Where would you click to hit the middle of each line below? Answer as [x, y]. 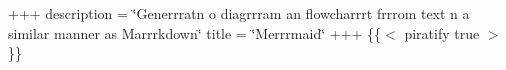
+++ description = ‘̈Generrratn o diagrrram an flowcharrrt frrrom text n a [239, 13]
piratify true [442, 32]
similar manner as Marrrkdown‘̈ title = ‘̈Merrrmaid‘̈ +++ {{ [195, 32]
